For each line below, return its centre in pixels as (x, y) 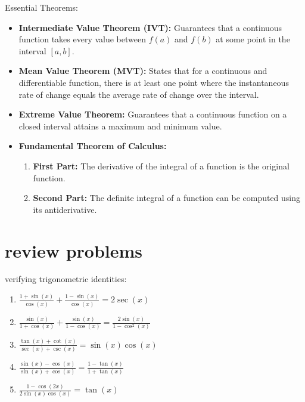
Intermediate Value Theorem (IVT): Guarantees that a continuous (150, 27)
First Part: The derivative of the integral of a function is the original (161, 166)
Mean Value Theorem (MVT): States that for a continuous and (143, 71)
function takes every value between (83, 39)
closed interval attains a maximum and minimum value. (120, 126)
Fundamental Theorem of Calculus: (93, 146)
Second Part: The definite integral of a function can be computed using (167, 198)
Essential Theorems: (41, 7)
